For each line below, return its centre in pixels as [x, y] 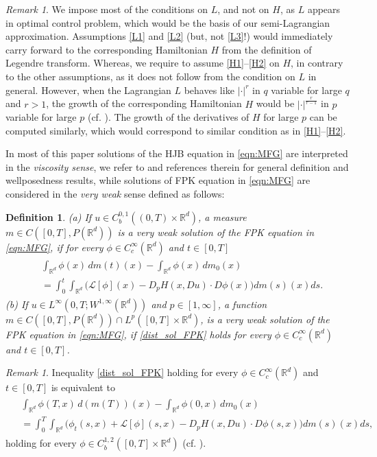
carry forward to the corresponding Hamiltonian [107, 49]
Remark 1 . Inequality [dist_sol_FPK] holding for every [122, 372]
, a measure [222, 216]
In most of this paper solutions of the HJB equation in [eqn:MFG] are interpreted [177, 153]
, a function [242, 304]
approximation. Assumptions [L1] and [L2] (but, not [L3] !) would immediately [169, 36]
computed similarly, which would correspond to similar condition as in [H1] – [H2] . [176, 130]
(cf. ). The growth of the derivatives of [168, 117]
